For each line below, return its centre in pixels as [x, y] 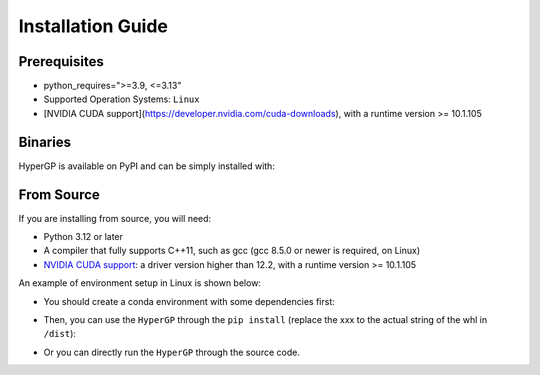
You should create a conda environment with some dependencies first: [189, 301]
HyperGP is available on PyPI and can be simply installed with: [146, 166]
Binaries [45, 141]
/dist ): [60, 334]
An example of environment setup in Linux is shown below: [140, 283]
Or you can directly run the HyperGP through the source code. [171, 352]
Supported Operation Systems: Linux [121, 99]
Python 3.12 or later [83, 237]
